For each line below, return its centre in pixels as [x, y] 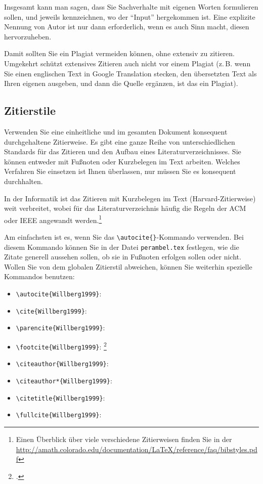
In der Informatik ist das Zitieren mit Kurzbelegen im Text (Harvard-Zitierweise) [130, 198]
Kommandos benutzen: [39, 276]
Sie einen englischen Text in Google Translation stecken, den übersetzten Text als [130, 73]
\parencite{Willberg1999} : [60, 327]
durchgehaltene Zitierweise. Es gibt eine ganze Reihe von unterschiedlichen [120, 141]
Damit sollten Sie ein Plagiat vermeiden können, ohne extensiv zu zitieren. [120, 53]
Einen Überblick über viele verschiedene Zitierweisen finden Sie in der [124, 439]
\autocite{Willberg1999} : [59, 294]
